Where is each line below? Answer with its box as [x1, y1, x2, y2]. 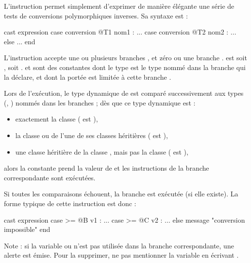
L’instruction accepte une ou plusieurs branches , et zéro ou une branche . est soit [4, 53, 247, 63]
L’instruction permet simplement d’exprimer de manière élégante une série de [4, 1, 234, 11]
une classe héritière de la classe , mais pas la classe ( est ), [15, 146, 188, 157]
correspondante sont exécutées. [4, 172, 96, 182]
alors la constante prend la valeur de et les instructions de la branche [4, 163, 209, 173]
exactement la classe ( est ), [15, 114, 98, 124]
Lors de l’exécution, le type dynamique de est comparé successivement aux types [4, 88, 244, 98]
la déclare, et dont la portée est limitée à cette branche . [4, 71, 171, 82]
